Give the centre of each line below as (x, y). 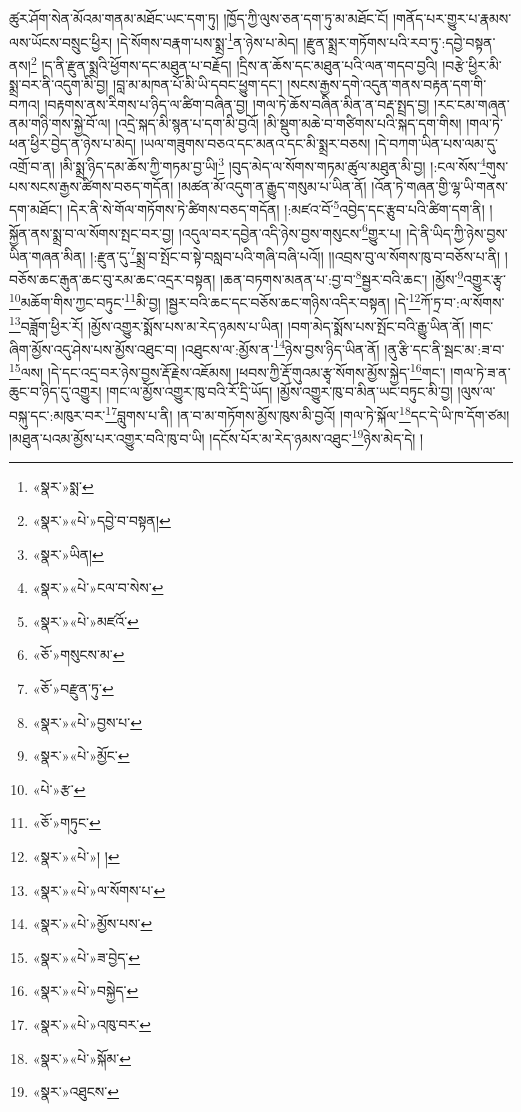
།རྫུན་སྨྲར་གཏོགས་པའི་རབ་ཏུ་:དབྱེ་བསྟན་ (399, 41)
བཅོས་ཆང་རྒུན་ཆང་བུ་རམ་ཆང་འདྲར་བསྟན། (112, 278)
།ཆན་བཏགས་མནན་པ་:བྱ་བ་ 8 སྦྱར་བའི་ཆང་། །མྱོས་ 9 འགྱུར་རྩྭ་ (363, 277)
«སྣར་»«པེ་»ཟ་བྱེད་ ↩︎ (86, 956)
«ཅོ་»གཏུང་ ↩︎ (66, 822)
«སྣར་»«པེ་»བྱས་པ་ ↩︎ (87, 721)
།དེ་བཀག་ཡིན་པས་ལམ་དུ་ (436, 142)
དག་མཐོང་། (36, 208)
